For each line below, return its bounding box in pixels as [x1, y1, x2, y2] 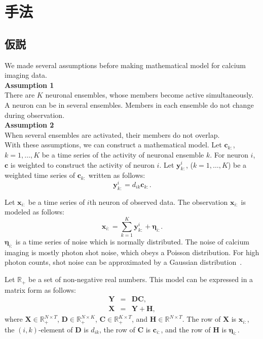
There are [5, 89, 35, 100]
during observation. [5, 109, 65, 120]
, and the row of [161, 324, 211, 334]
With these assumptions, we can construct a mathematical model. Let [5, 139, 222, 150]
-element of [38, 324, 73, 334]
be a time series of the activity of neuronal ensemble [42, 149, 204, 160]
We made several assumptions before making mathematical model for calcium [5, 59, 246, 70]
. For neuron [210, 149, 248, 160]
